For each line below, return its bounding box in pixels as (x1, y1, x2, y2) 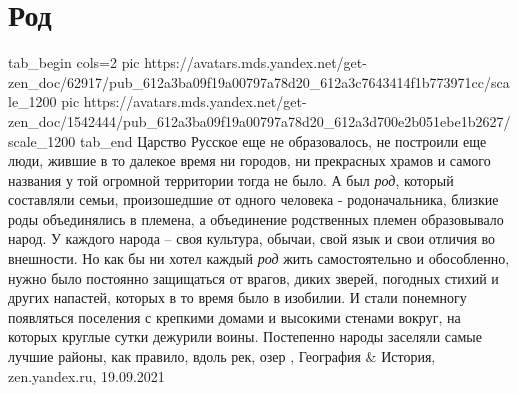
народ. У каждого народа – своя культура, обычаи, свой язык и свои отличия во (8, 228, 496, 249)
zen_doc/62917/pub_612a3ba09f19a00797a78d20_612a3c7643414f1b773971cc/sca (8, 71, 510, 92)
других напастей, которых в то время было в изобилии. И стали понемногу (8, 287, 467, 308)
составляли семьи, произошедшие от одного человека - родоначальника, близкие (8, 189, 499, 210)
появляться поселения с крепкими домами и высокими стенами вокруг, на (8, 306, 461, 327)
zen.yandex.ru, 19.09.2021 (8, 365, 165, 386)
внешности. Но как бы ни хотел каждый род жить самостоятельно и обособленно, (8, 248, 510, 269)
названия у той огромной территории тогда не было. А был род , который (8, 169, 454, 190)
